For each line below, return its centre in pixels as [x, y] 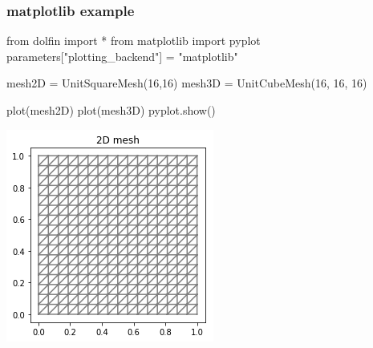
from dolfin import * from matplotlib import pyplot [134, 40]
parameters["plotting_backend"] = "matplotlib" [122, 56]
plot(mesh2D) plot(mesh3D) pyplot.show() [111, 110]
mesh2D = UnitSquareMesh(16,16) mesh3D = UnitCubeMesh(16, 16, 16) [187, 83]
